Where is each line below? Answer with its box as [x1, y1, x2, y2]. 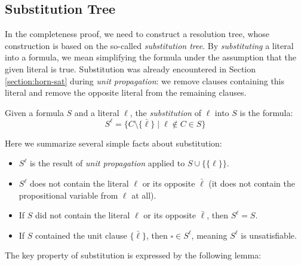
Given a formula [5, 106, 64, 118]
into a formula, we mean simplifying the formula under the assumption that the [5, 51, 297, 63]
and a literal [74, 106, 119, 118]
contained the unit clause [35, 229, 127, 241]
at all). [131, 188, 156, 201]
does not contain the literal [29, 177, 129, 190]
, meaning [191, 229, 228, 241]
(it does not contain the [208, 177, 296, 190]
